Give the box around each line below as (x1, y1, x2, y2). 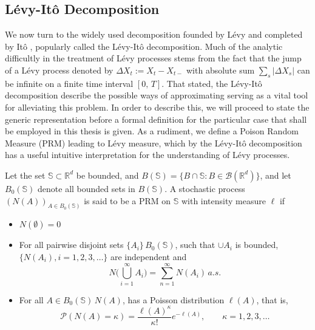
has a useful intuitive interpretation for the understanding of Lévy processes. (5, 148, 290, 161)
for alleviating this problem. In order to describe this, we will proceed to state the (5, 100, 310, 113)
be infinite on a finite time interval (5, 77, 134, 89)
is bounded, (235, 238, 279, 251)
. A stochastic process (164, 182, 245, 194)
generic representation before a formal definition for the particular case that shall (5, 112, 307, 125)
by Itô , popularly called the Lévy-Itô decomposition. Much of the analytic (5, 40, 283, 52)
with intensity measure (181, 194, 266, 207)
